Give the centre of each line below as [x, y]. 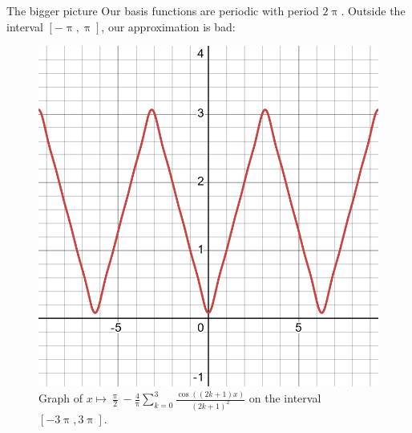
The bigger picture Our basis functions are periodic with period [163, 10]
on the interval [285, 398]
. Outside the [373, 10]
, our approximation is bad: [168, 26]
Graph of [61, 398]
